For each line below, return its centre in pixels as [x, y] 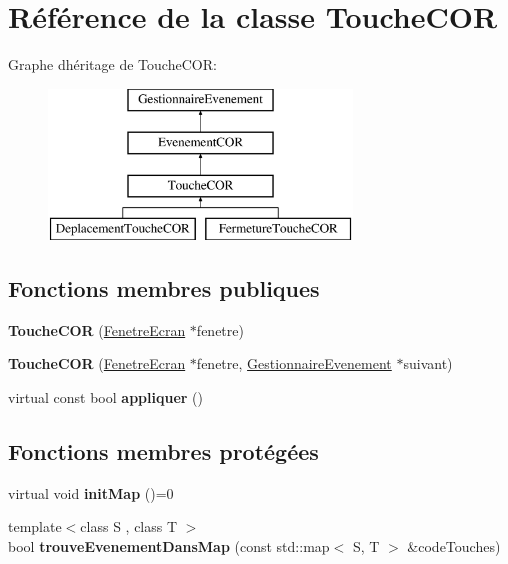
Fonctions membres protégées [163, 450]
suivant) [428, 363]
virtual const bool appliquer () [105, 396]
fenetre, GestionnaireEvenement [294, 363]
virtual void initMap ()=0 [91, 492]
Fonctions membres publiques [164, 287]
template [35, 526]
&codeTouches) [454, 545]
